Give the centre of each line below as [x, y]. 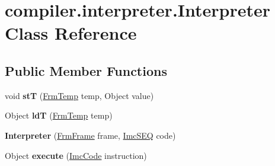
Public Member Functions [86, 70]
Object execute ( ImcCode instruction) [76, 155]
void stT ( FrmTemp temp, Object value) [79, 95]
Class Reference [71, 33]
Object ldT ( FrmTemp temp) [59, 115]
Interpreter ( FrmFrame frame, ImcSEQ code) [90, 135]
